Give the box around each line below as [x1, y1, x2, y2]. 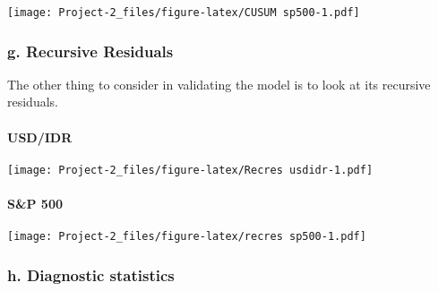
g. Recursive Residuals [7, 39, 174, 62]
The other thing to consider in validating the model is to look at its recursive [7, 74, 431, 93]
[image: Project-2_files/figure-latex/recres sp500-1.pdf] [7, 230, 366, 244]
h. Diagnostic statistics [7, 263, 175, 286]
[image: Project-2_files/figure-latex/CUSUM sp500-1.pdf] [7, 6, 360, 19]
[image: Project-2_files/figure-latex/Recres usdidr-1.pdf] [7, 163, 374, 176]
